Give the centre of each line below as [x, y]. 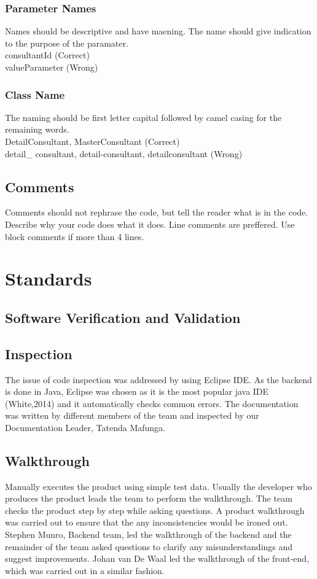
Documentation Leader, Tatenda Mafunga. [85, 427]
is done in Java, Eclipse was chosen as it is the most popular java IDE [137, 391]
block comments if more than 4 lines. [75, 236]
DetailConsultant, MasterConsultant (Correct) [92, 141]
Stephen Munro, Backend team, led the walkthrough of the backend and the [148, 534]
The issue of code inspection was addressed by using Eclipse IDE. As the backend [158, 379]
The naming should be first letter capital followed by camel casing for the [143, 117]
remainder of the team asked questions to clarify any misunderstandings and [149, 546]
